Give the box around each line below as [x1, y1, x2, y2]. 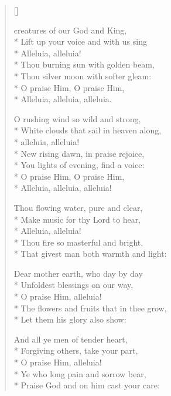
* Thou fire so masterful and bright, [13, 236, 143, 248]
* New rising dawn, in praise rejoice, [13, 147, 145, 159]
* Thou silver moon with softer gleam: [13, 69, 152, 82]
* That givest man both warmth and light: [13, 247, 167, 260]
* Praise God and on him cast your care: [13, 379, 160, 391]
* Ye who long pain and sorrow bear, [13, 367, 146, 380]
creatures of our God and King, [13, 24, 127, 36]
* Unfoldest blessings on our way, [13, 278, 134, 291]
